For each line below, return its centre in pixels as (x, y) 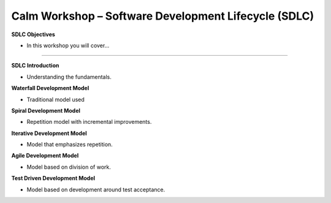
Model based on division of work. (69, 167)
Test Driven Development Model (53, 178)
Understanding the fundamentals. (69, 77)
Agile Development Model (45, 156)
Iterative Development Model (49, 133)
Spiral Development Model (46, 110)
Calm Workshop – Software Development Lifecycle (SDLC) (163, 16)
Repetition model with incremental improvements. (89, 122)
